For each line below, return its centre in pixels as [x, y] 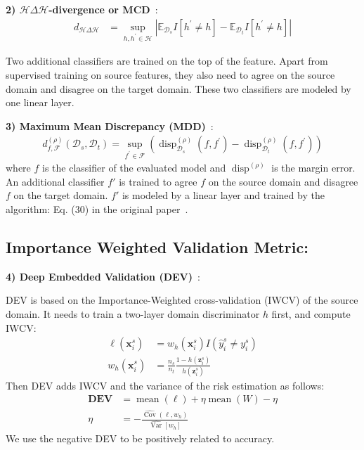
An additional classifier [55, 181]
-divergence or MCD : [103, 9]
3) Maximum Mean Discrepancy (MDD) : [110, 126]
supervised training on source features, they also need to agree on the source [170, 75]
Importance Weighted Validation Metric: [157, 246]
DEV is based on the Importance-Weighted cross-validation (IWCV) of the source [182, 300]
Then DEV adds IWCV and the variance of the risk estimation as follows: [165, 385]
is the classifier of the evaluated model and [134, 168]
